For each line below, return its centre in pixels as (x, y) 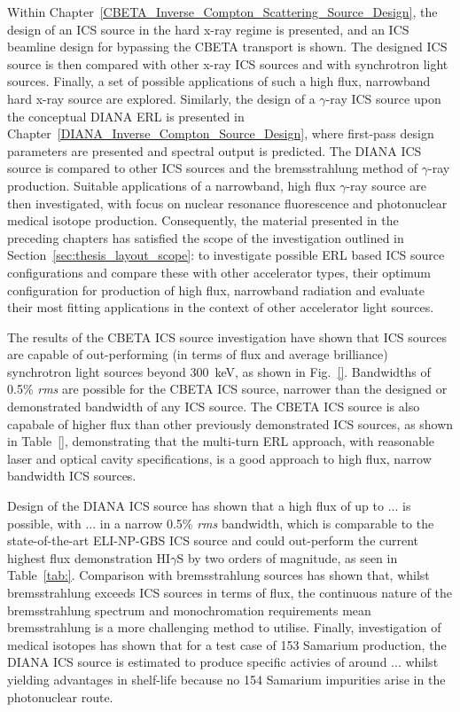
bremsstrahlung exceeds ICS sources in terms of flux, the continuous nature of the (230, 592)
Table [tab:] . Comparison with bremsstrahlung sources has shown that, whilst (218, 575)
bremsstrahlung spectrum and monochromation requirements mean (189, 610)
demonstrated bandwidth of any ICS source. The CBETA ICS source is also (214, 407)
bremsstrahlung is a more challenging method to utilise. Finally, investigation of (224, 627)
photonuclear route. (60, 696)
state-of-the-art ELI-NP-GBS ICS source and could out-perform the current (213, 540)
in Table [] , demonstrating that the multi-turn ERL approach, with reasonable (221, 441)
